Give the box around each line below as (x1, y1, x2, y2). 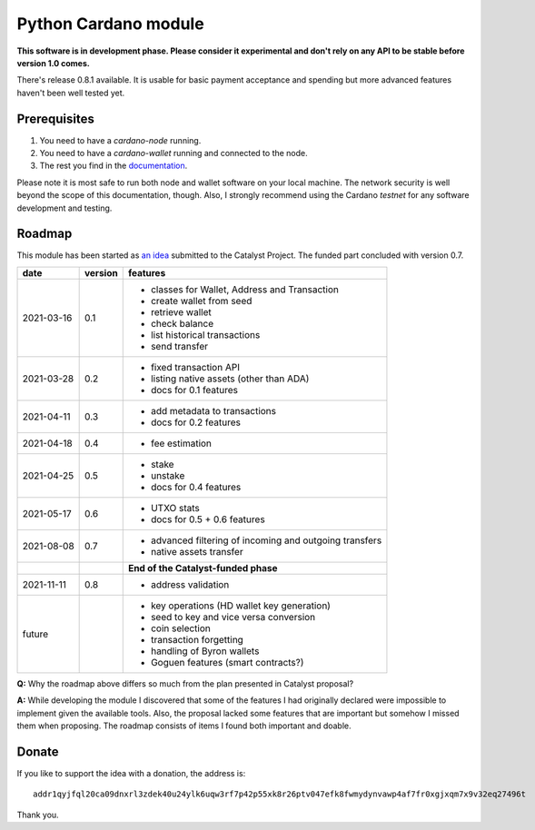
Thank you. (16, 809, 59, 820)
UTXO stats (150, 501, 200, 514)
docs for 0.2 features (150, 416, 241, 429)
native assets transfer (150, 545, 244, 558)
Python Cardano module (16, 14, 204, 34)
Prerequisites (16, 111, 94, 126)
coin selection (150, 622, 211, 635)
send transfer (150, 340, 209, 352)
